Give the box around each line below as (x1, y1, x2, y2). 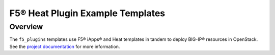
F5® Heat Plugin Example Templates (9, 8, 166, 19)
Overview (9, 22, 43, 31)
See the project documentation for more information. (9, 43, 120, 49)
